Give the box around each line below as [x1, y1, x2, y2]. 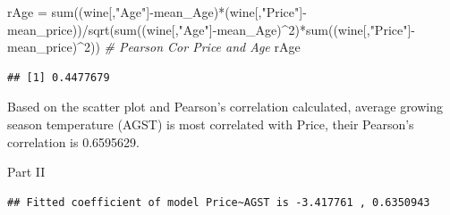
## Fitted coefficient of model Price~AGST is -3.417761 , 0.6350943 [7, 195, 430, 209]
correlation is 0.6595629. [7, 132, 140, 151]
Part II [7, 162, 46, 181]
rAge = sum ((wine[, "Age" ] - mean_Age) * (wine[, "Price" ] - [7, 3, 307, 21]
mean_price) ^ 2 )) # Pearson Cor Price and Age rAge [7, 37, 301, 56]
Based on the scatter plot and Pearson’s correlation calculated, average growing [7, 97, 444, 116]
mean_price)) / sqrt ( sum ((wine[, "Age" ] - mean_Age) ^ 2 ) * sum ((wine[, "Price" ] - [7, 20, 416, 38]
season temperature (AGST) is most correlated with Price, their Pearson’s [7, 114, 414, 133]
